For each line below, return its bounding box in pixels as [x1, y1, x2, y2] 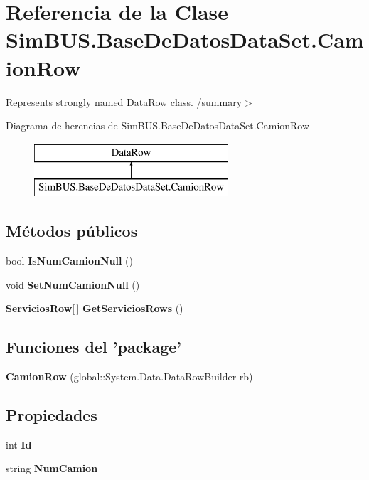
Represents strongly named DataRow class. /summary [6, 94, 242, 109]
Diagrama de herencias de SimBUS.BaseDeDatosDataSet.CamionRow [6, 118, 310, 133]
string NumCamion [6, 461, 98, 476]
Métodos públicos [6, 220, 138, 242]
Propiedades [6, 404, 97, 426]
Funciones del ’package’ [6, 336, 182, 358]
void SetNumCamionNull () [6, 277, 140, 292]
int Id [6, 437, 32, 452]
